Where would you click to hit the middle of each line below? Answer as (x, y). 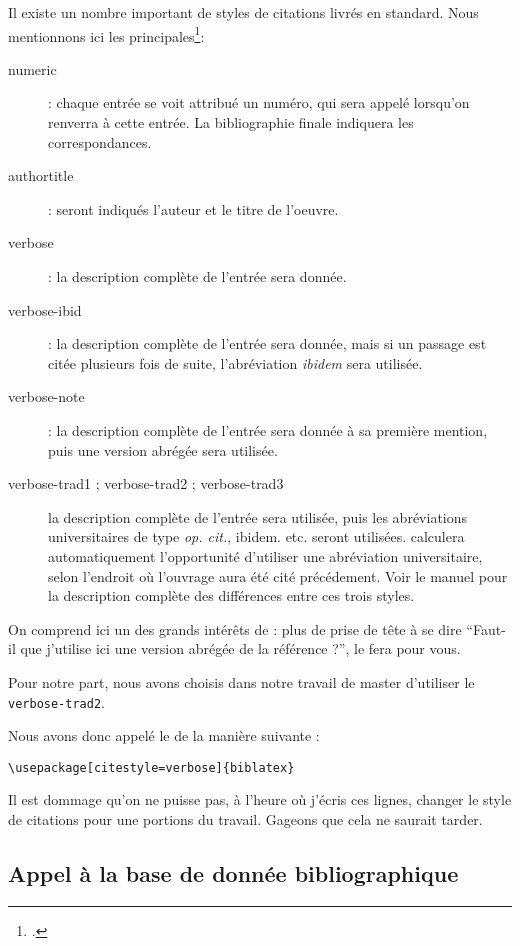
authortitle (41, 175)
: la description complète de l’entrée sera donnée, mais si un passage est (267, 343)
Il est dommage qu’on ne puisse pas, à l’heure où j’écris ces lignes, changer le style (260, 799)
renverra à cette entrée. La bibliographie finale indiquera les (231, 122)
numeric (32, 68)
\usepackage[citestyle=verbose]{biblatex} (151, 767)
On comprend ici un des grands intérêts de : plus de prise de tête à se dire (235, 628)
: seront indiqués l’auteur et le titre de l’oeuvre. (193, 208)
